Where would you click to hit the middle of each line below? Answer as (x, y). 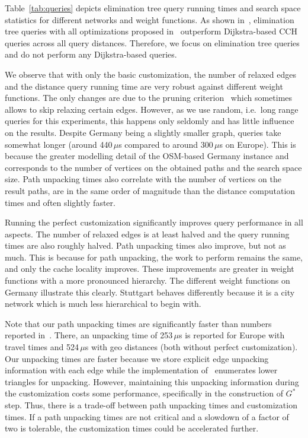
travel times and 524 (42, 347)
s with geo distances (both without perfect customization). (191, 347)
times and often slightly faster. (60, 202)
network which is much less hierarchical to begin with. (103, 304)
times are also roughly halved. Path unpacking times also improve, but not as (145, 245)
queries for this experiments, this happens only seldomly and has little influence (150, 121)
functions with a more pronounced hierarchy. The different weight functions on (147, 280)
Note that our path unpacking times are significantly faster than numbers (138, 323)
